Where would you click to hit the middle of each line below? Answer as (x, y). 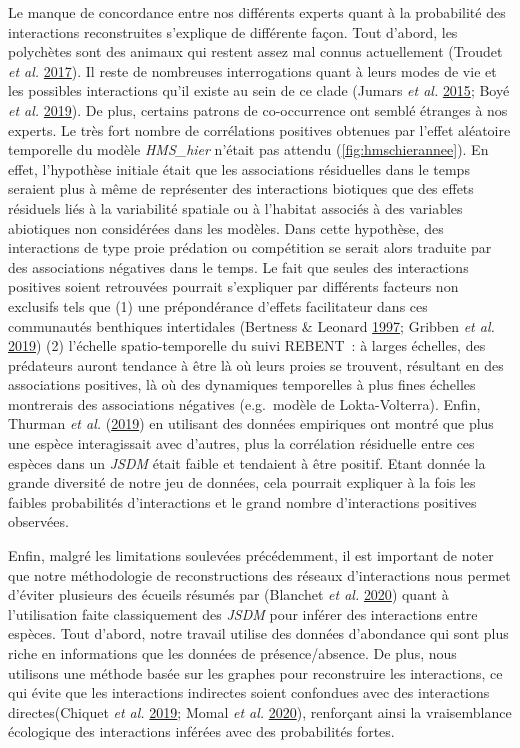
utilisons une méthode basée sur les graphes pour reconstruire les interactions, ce (255, 672)
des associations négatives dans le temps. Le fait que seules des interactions (238, 266)
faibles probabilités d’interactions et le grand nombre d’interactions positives (242, 501)
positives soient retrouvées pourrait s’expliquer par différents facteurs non (233, 286)
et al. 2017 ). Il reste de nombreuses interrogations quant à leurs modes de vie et (252, 70)
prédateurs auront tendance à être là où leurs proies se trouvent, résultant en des (256, 364)
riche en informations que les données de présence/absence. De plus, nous (232, 653)
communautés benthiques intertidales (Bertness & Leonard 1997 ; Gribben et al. (251, 325)
